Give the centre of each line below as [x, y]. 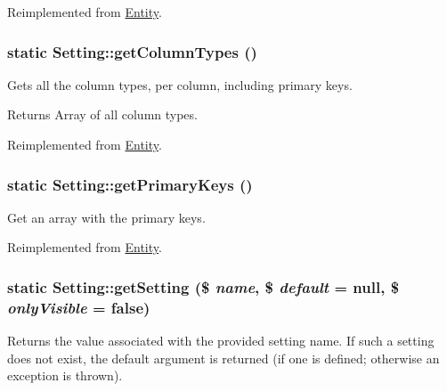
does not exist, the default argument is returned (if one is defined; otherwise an [223, 358]
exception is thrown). [65, 375]
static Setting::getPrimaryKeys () [130, 184]
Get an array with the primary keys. [106, 217]
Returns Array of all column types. [102, 114]
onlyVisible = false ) [79, 307]
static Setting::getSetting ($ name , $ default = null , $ [203, 286]
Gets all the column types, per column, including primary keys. [180, 84]
